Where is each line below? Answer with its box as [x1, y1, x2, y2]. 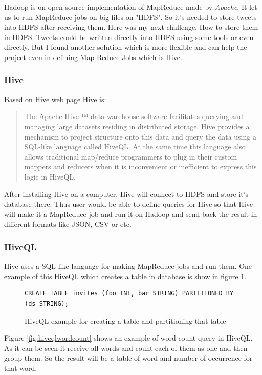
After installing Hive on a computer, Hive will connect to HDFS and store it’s [4, 188, 249, 199]
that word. [4, 362, 37, 373]
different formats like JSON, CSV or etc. [4, 219, 132, 229]
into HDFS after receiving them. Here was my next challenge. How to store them [4, 22, 258, 32]
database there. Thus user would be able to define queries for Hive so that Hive [4, 199, 253, 209]
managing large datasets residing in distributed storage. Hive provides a [24, 121, 250, 131]
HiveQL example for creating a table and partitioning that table [25, 315, 226, 326]
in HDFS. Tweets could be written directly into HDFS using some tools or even [4, 31, 254, 42]
